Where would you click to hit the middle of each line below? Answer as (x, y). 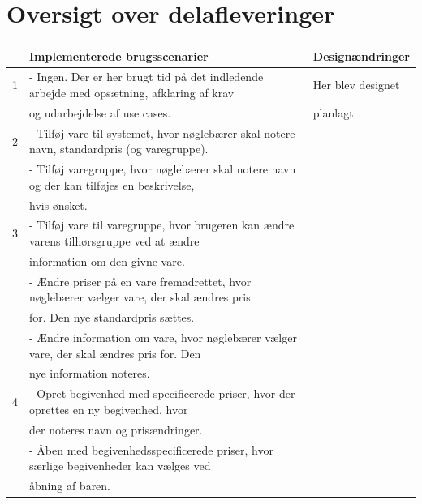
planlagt (333, 112)
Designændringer (361, 56)
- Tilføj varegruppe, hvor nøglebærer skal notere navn (163, 169)
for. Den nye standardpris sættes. (112, 317)
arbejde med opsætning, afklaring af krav (132, 93)
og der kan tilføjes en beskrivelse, (112, 184)
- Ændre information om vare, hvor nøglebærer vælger (163, 337)
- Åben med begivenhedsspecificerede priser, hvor (151, 449)
